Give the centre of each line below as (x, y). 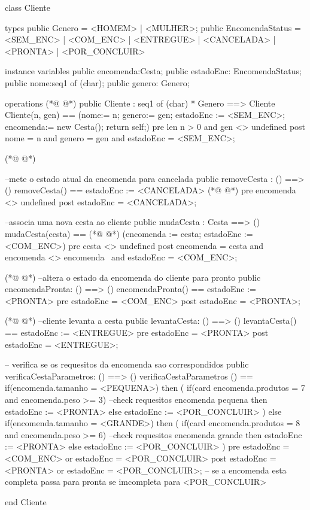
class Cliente (28, 7)
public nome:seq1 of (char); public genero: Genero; (97, 82)
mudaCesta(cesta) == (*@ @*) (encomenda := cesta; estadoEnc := (129, 233)
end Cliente (26, 501)
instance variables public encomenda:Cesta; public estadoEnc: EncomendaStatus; (153, 71)
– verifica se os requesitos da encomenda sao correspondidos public (127, 364)
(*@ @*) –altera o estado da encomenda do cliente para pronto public (133, 277)
